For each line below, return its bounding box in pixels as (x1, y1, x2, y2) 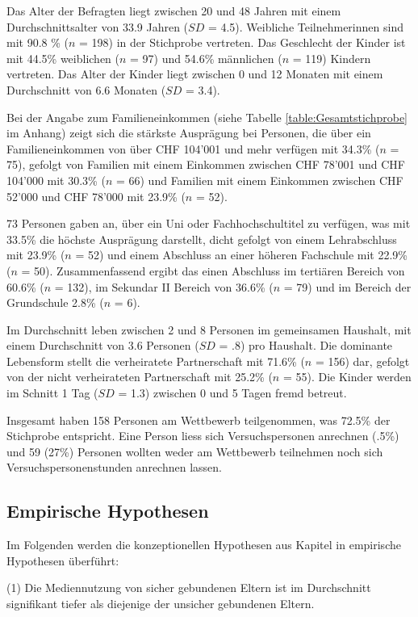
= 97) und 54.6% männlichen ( (130, 49, 282, 66)
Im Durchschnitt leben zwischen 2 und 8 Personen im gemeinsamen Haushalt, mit (6, 321, 412, 338)
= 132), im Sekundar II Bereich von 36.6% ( (54, 278, 274, 295)
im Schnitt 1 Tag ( (6, 384, 98, 401)
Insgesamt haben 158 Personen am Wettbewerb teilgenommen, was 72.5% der (6, 411, 391, 428)
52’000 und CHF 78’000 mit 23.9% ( (6, 187, 186, 204)
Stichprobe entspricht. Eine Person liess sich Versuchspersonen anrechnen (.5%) (6, 427, 399, 444)
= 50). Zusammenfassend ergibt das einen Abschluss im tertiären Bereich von (21, 262, 405, 279)
